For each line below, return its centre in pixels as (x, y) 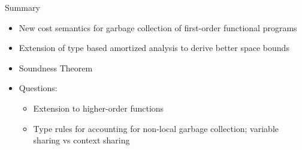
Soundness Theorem (56, 67)
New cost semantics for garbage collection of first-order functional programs (158, 27)
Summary (22, 7)
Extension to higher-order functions (99, 108)
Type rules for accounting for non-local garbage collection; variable (156, 128)
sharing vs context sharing (81, 140)
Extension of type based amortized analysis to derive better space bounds (154, 48)
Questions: (38, 88)
